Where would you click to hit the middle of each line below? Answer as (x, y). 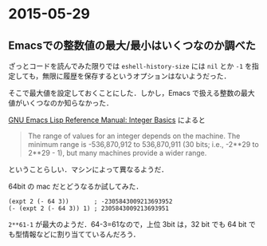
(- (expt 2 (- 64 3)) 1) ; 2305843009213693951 (89, 208)
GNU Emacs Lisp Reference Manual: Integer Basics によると (107, 120)
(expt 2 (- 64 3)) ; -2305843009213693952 (90, 201)
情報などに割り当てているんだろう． (81, 234)
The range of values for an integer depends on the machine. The (134, 136)
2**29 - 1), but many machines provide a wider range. (117, 153)
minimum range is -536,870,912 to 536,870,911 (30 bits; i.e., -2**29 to (143, 144)
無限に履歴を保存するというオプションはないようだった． (137, 76)
